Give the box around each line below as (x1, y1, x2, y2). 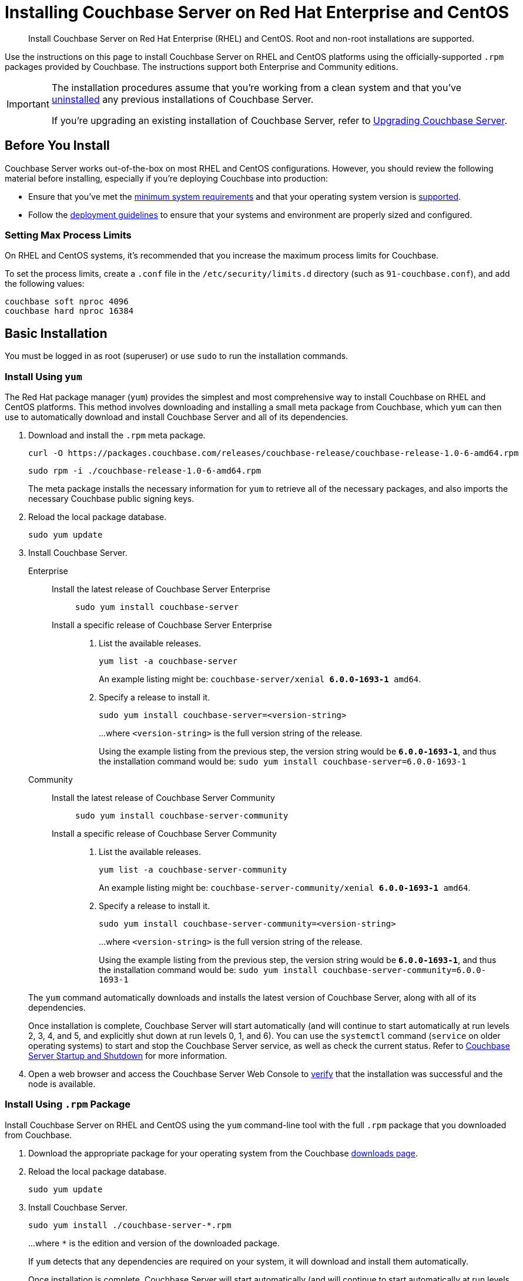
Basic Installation (5, 326, 108, 341)
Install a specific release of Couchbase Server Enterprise (52, 619, 272, 630)
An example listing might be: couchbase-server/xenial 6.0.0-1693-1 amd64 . (99, 673, 421, 684)
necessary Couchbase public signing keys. (28, 493, 195, 504)
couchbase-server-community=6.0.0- (323, 965, 487, 975)
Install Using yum (5, 370, 82, 383)
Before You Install (5, 138, 110, 153)
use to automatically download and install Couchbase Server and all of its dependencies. (5, 411, 348, 422)
